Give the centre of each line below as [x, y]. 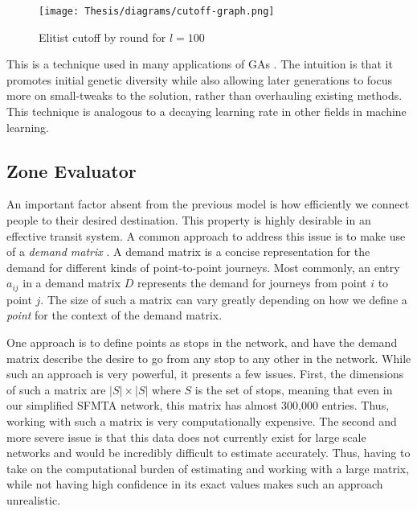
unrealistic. [34, 499]
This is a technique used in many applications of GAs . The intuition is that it [200, 64]
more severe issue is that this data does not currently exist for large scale [186, 437]
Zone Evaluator [72, 170]
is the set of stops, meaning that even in [294, 389]
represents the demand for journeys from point [252, 283]
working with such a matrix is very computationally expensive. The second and [202, 421]
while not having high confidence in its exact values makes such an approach [195, 484]
